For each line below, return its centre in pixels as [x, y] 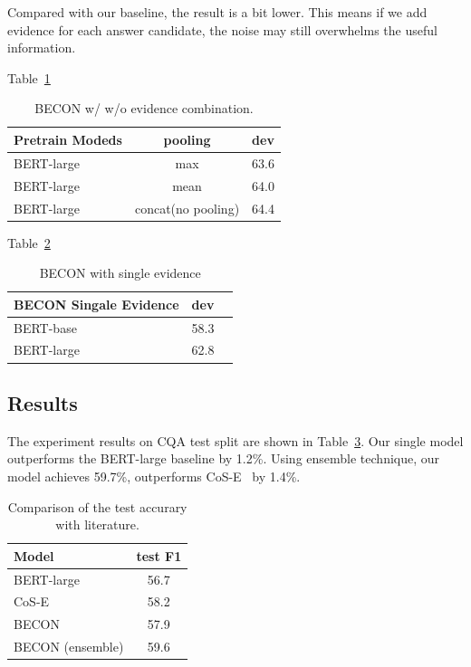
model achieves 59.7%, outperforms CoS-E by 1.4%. [154, 476]
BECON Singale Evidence [96, 304]
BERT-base [45, 327]
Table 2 [29, 242]
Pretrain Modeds [68, 139]
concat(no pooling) [187, 208]
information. [42, 48]
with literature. [97, 524]
